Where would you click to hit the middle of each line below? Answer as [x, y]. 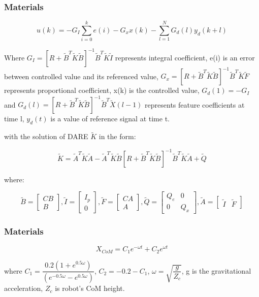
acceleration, [24, 288]
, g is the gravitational [216, 270]
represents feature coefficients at [195, 104]
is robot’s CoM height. [90, 288]
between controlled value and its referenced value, [81, 76]
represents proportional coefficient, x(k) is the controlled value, [102, 90]
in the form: [117, 136]
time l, [14, 119]
